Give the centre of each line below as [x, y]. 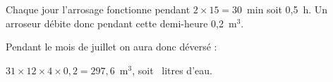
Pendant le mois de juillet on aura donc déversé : [111, 47]
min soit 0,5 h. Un [287, 9]
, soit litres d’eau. [172, 70]
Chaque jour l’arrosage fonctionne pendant [98, 9]
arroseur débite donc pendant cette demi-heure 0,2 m [121, 23]
